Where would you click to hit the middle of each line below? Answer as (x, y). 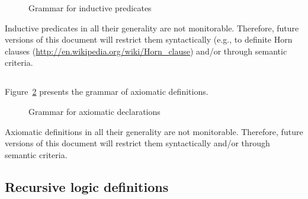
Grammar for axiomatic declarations (94, 111)
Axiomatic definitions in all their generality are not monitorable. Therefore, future (154, 131)
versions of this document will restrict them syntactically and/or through (137, 143)
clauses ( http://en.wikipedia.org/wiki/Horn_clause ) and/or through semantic (146, 51)
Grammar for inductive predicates (90, 8)
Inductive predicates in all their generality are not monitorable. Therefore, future (152, 28)
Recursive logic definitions (87, 186)
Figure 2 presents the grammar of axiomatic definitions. (107, 92)
